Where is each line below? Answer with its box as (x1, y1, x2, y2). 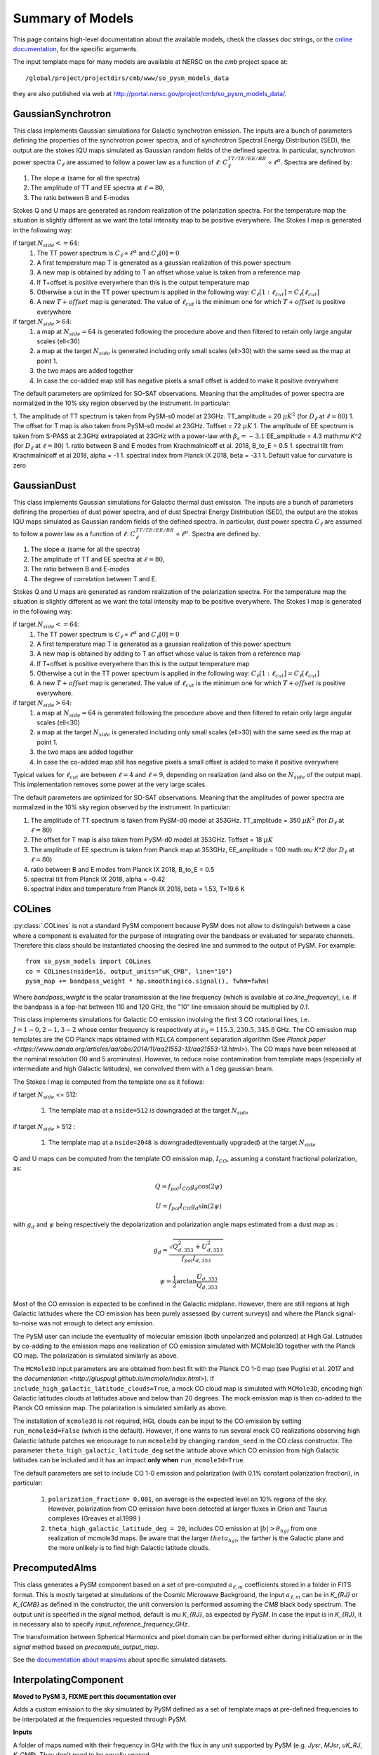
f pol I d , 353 (181, 1254, 211, 1264)
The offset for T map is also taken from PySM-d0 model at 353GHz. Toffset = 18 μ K (30, 835, 274, 844)
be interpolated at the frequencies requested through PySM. (13, 1715, 187, 1723)
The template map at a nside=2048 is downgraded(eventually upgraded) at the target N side (48, 1138, 316, 1148)
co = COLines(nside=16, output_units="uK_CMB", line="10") (25, 967, 233, 975)
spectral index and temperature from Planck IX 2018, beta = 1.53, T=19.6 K (30, 885, 245, 893)
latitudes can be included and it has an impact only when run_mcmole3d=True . (13, 1456, 246, 1464)
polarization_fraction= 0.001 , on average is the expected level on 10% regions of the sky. (48, 1495, 328, 1503)
